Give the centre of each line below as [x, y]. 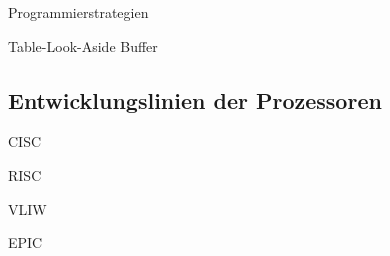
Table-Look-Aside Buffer [83, 45]
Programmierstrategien [78, 12]
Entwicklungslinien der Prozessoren [195, 99]
